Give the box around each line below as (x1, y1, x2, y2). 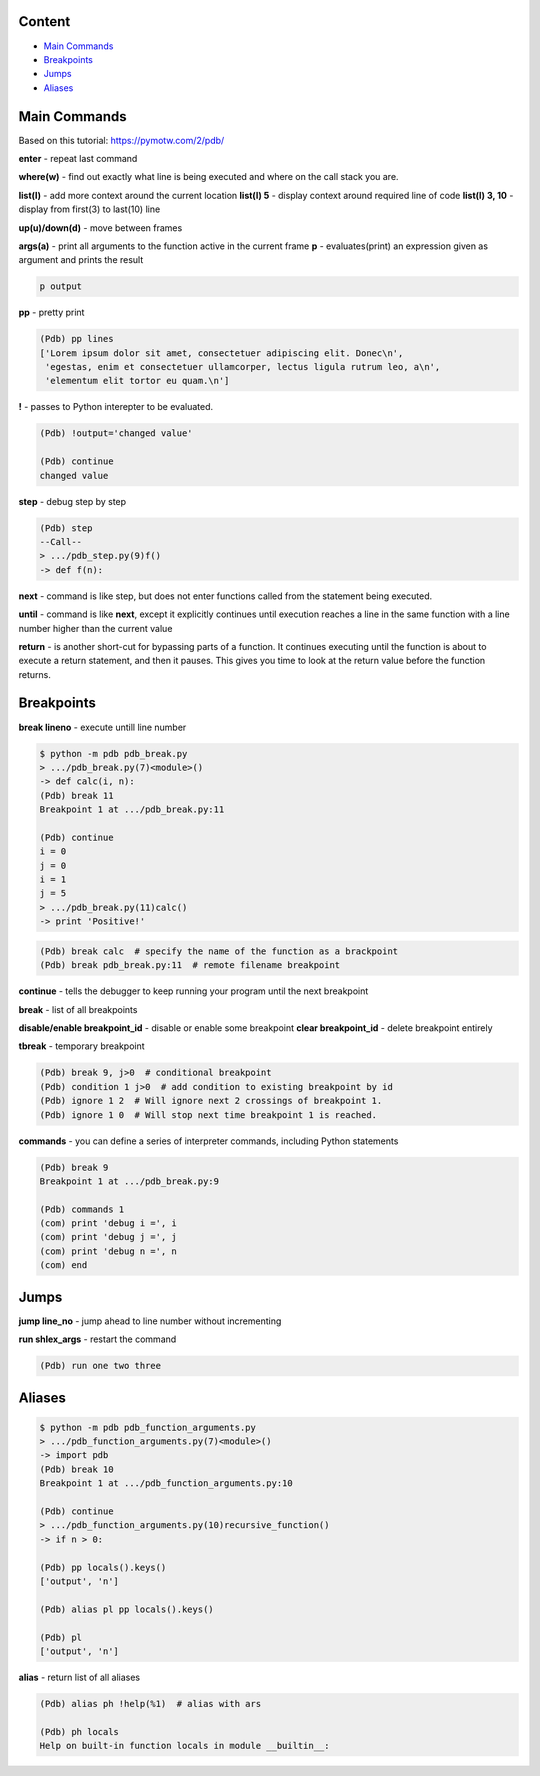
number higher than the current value (18, 622, 173, 634)
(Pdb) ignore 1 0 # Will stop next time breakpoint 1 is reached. (39, 1109, 378, 1120)
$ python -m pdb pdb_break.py (39, 748, 188, 759)
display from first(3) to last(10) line (18, 203, 161, 215)
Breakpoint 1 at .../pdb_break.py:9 (39, 1175, 220, 1187)
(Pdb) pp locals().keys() (39, 1561, 167, 1573)
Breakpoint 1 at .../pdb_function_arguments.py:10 (39, 1478, 294, 1489)
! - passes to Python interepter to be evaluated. (18, 401, 214, 413)
